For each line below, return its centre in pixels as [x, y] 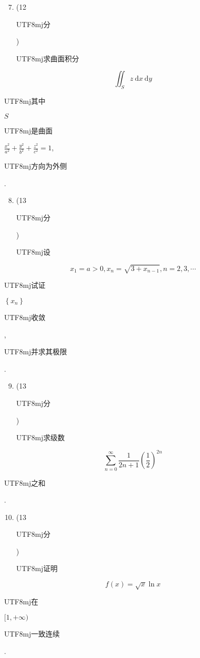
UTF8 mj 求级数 [40, 437]
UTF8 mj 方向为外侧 [36, 166]
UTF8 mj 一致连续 [32, 634]
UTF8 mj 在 [21, 602]
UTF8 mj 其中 [25, 101]
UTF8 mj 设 [33, 252]
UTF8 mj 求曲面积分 [48, 58]
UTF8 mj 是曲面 [28, 130]
